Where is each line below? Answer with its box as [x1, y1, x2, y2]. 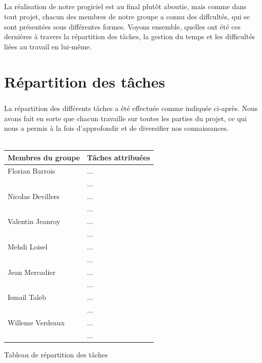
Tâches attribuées [87, 152, 150, 162]
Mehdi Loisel [8, 241, 48, 252]
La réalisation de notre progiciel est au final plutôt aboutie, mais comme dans [4, 1, 247, 12]
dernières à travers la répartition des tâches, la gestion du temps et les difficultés [4, 31, 255, 42]
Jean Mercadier [8, 266, 55, 277]
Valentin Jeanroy [8, 216, 61, 227]
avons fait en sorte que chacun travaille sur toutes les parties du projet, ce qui [4, 113, 247, 123]
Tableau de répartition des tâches [4, 349, 108, 359]
